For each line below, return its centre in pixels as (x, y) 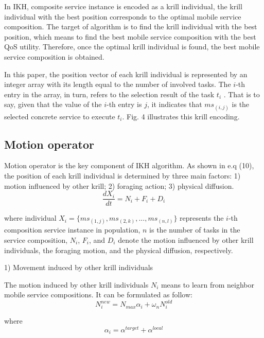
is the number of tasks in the (195, 230)
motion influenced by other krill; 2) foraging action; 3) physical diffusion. (119, 185)
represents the (202, 218)
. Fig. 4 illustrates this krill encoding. (181, 116)
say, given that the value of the (53, 104)
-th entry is (124, 104)
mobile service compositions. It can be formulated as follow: (98, 295)
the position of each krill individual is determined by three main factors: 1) (122, 175)
